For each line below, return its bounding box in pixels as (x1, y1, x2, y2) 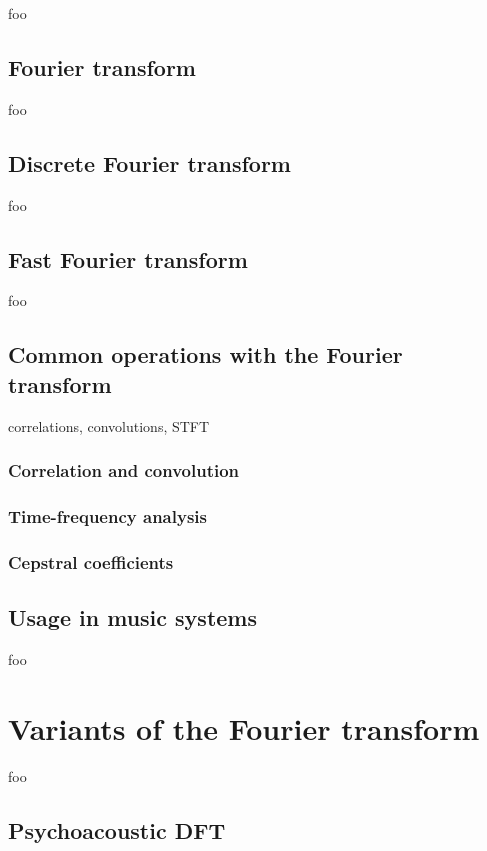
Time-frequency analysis (8, 503, 207, 528)
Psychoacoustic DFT (8, 814, 226, 845)
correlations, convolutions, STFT (8, 415, 210, 436)
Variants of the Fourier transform (8, 707, 480, 748)
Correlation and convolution (8, 458, 240, 483)
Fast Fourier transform (8, 243, 248, 274)
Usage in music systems (8, 602, 257, 633)
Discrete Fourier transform (8, 147, 291, 178)
